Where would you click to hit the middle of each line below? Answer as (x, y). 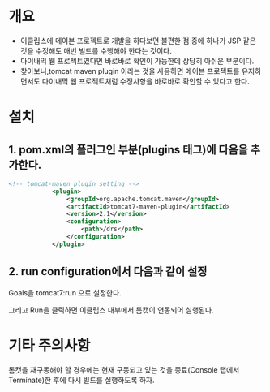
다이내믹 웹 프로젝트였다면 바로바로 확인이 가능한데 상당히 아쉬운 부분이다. (137, 61)
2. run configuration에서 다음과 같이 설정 (108, 271)
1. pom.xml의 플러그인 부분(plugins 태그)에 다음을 (129, 150)
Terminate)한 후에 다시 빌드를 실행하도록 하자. (82, 380)
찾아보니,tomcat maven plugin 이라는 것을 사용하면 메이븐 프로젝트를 (130, 71)
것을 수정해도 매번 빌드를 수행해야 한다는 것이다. (96, 50)
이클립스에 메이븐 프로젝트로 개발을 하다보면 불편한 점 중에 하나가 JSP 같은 (138, 41)
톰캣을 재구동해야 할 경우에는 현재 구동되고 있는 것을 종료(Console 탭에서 (124, 369)
